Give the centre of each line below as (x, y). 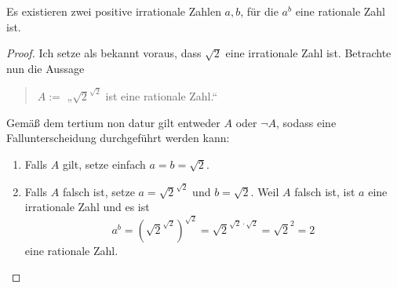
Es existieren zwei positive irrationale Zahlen (114, 11)
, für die (259, 11)
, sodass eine (306, 122)
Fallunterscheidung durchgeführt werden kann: (118, 138)
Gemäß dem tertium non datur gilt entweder (113, 122)
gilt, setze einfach (104, 164)
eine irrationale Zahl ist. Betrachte (308, 53)
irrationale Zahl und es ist (87, 207)
